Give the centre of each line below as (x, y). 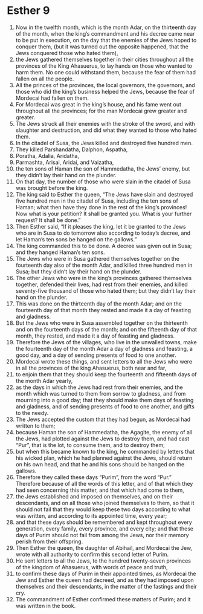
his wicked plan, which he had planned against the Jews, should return (104, 458)
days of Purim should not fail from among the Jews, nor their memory (102, 535)
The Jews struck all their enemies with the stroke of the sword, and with (105, 123)
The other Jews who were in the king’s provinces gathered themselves (104, 278)
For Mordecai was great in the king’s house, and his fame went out (98, 104)
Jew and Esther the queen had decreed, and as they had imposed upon (105, 580)
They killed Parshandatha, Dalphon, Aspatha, (72, 149)
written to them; (35, 426)
